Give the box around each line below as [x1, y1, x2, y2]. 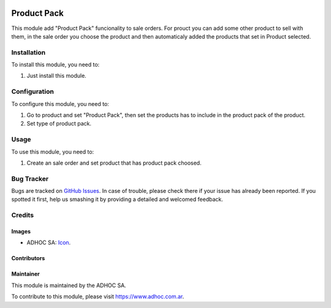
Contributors [11, 255, 45, 262]
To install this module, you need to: [11, 61, 100, 69]
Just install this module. [26, 72, 87, 80]
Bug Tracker [11, 175, 49, 183]
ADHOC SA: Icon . [26, 239, 71, 246]
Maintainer [11, 270, 40, 278]
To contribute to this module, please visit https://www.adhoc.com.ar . [11, 293, 185, 300]
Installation [11, 48, 46, 56]
